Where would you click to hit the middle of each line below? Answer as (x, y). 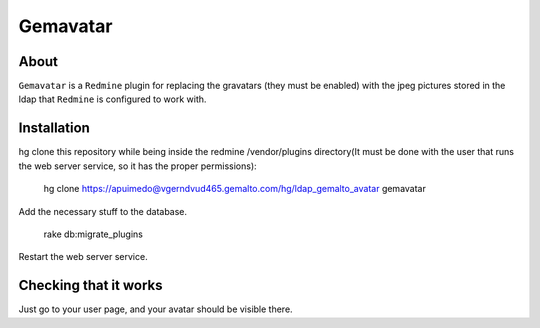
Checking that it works (90, 285)
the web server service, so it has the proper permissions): (137, 166)
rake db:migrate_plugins (93, 234)
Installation (54, 128)
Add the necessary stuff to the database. (103, 211)
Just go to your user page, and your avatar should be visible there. (156, 309)
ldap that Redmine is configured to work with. (112, 99)
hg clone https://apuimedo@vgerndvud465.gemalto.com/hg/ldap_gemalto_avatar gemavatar (235, 189)
